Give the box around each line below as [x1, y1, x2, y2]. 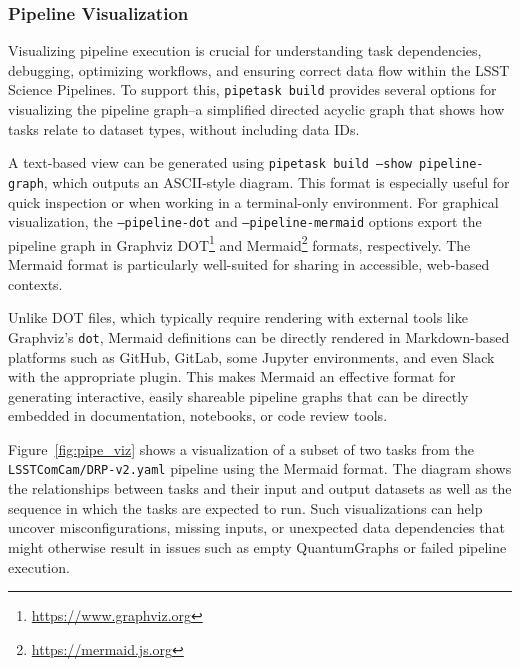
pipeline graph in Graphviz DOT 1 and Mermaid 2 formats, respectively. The [8, 231, 471, 255]
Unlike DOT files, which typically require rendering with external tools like [8, 307, 468, 328]
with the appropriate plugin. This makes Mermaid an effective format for [8, 366, 456, 387]
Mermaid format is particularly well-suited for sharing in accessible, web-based [8, 254, 490, 275]
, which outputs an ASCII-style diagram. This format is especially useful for [43, 171, 510, 192]
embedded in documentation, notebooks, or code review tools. [8, 405, 388, 426]
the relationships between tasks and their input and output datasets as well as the [8, 478, 512, 499]
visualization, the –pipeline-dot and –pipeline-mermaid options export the [8, 211, 482, 232]
